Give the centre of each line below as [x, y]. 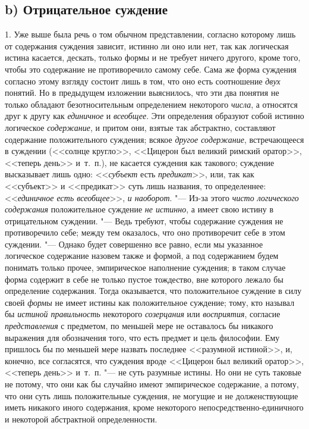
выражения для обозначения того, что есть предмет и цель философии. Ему [142, 337]
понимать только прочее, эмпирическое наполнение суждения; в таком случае [145, 267]
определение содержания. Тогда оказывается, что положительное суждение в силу [153, 291]
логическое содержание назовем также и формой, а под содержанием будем [142, 256]
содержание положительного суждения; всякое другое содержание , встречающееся [154, 139]
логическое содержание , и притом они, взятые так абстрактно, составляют [140, 127]
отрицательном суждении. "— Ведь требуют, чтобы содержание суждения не [144, 220]
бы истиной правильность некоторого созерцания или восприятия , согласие [143, 314]
